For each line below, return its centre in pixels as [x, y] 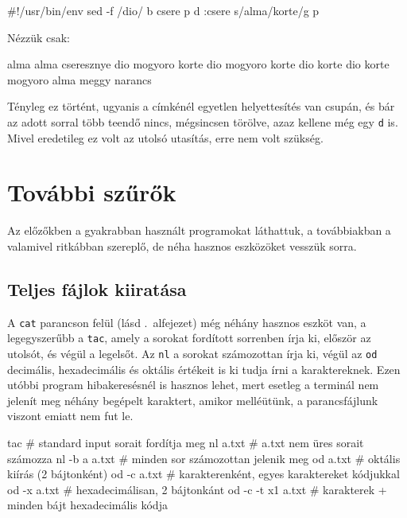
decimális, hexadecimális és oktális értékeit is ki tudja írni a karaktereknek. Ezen [204, 369]
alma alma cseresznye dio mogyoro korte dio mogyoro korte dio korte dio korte [198, 64]
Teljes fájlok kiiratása [97, 288]
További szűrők [92, 192]
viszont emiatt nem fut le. [70, 416]
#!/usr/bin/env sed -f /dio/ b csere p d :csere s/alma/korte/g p [163, 10]
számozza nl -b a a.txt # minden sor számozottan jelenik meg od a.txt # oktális [204, 458]
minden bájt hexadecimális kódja [87, 505]
